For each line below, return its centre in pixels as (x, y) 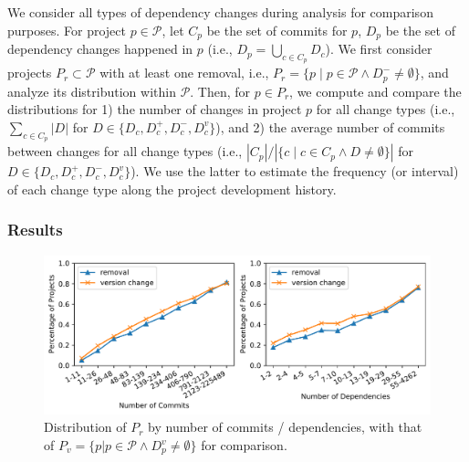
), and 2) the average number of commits (330, 126)
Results (35, 230)
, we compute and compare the (375, 91)
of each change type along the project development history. (172, 189)
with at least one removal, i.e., (184, 73)
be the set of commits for (277, 30)
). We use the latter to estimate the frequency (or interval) (295, 171)
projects (30, 73)
